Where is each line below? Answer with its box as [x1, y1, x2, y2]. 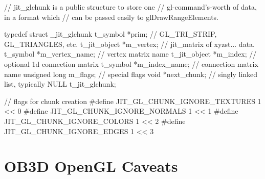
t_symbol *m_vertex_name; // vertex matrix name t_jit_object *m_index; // [4, 48, 257, 59]
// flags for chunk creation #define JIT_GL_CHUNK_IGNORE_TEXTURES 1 [4, 95, 261, 106]
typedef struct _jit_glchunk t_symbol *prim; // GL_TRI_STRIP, [4, 29, 217, 39]
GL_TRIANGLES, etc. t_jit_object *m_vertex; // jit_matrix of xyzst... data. [4, 38, 255, 49]
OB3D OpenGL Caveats [4, 156, 178, 176]
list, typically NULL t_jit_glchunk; [4, 79, 116, 89]
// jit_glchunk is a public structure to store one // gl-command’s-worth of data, [4, 2, 257, 12]
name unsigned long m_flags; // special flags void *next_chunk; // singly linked [4, 68, 258, 79]
